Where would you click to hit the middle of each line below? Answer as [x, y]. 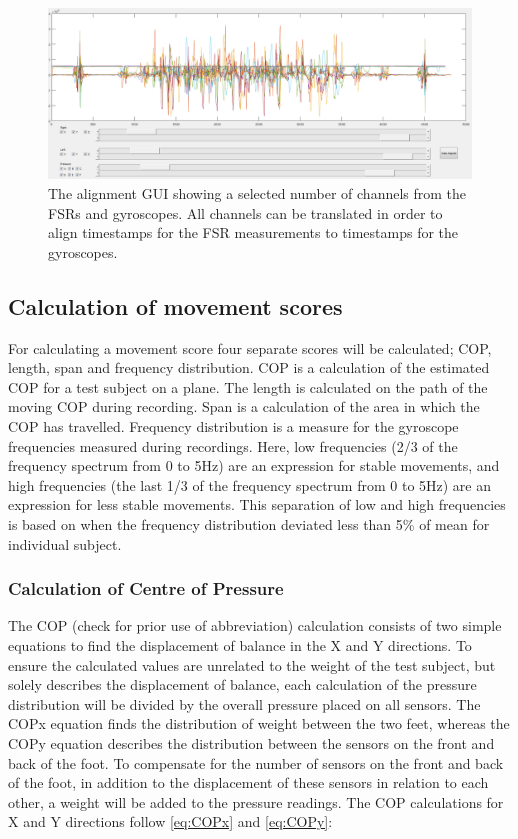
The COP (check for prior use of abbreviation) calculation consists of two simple [255, 625]
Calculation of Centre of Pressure [146, 588]
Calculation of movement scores [175, 305]
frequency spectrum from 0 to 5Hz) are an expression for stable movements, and [254, 465]
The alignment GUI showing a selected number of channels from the [257, 193]
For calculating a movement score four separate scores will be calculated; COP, [250, 347]
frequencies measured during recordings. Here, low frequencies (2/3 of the [233, 445]
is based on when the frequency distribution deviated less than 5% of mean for [249, 523]
